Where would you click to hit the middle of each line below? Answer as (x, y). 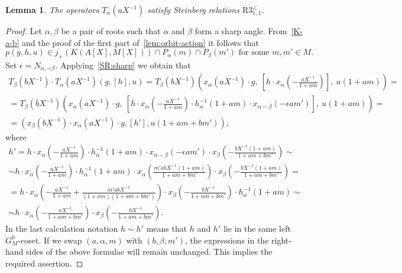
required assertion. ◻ (44, 263)
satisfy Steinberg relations (193, 9)
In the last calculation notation (62, 228)
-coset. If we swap (50, 240)
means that (167, 228)
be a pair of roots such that (111, 31)
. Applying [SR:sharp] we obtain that (123, 65)
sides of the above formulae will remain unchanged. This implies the (149, 251)
